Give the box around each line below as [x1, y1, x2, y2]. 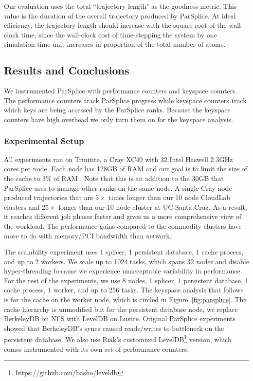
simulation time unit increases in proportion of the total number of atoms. [4, 39, 226, 49]
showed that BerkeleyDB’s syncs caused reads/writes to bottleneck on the [4, 323, 224, 333]
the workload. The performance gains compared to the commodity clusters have [4, 220, 242, 231]
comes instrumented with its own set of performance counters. [4, 344, 189, 354]
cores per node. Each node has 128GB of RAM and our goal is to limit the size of [4, 163, 248, 174]
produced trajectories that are [4, 192, 93, 202]
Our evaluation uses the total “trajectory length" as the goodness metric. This [4, 1, 237, 11]
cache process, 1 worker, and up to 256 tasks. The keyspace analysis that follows [4, 285, 244, 295]
